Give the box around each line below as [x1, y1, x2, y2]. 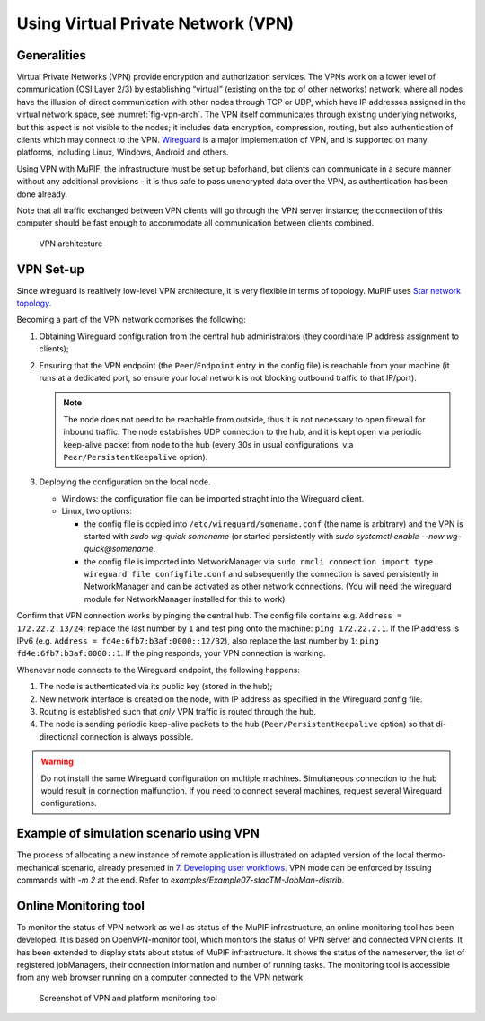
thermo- [416, 849, 446, 860]
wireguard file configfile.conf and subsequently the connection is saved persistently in [84, 569, 439, 580]
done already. [16, 189, 67, 200]
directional [39, 731, 79, 741]
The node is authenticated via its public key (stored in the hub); [39, 681, 273, 692]
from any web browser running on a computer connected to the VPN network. [16, 972, 305, 983]
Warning [40, 756, 74, 768]
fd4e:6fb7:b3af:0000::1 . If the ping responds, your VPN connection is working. [16, 648, 326, 659]
